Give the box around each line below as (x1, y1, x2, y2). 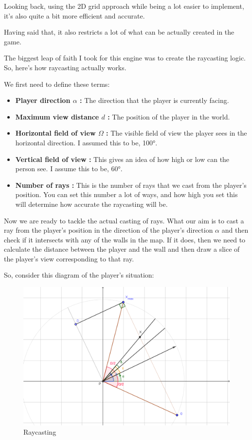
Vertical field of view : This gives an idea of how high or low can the (15, 154, 230, 164)
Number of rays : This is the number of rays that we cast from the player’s (15, 180, 247, 190)
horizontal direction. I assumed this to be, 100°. (15, 137, 158, 147)
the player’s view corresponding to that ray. (4, 253, 134, 263)
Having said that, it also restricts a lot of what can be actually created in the (4, 27, 234, 37)
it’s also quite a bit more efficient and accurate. (4, 10, 145, 20)
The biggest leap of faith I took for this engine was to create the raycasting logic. (4, 53, 246, 63)
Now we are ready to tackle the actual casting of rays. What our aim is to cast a (4, 215, 244, 225)
